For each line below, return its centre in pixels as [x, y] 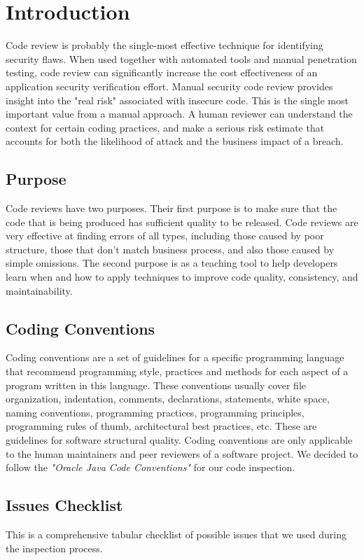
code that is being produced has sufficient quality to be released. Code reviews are [182, 222]
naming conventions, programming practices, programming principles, [155, 412]
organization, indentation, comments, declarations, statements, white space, [168, 399]
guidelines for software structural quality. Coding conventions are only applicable [179, 440]
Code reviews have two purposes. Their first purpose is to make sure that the [171, 208]
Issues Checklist [64, 505]
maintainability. [39, 290]
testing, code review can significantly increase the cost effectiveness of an [162, 72]
